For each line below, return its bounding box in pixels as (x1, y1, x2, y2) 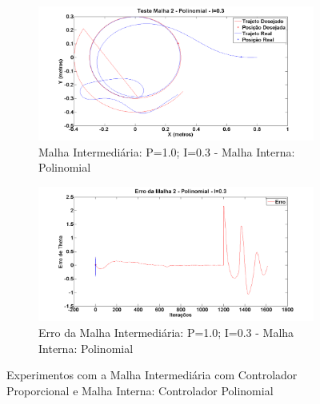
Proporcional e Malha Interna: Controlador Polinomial (6, 382, 274, 398)
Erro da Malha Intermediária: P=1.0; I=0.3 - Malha (38, 323, 294, 340)
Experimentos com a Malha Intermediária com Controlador (6, 366, 298, 383)
